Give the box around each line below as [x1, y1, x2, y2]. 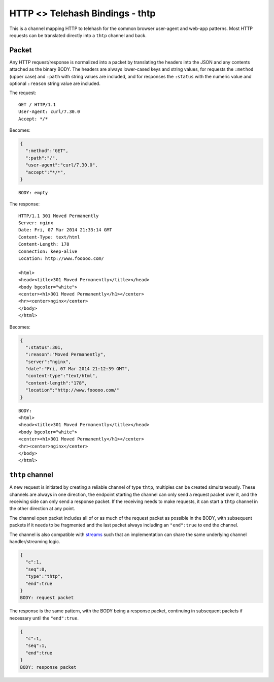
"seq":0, [25, 566, 47, 572]
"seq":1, [25, 643, 47, 648]
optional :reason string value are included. [9, 80, 101, 86]
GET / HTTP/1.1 [18, 102, 56, 107]
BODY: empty [18, 190, 48, 195]
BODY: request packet [20, 595, 74, 601]
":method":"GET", [25, 148, 68, 154]
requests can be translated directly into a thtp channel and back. [9, 32, 147, 38]
